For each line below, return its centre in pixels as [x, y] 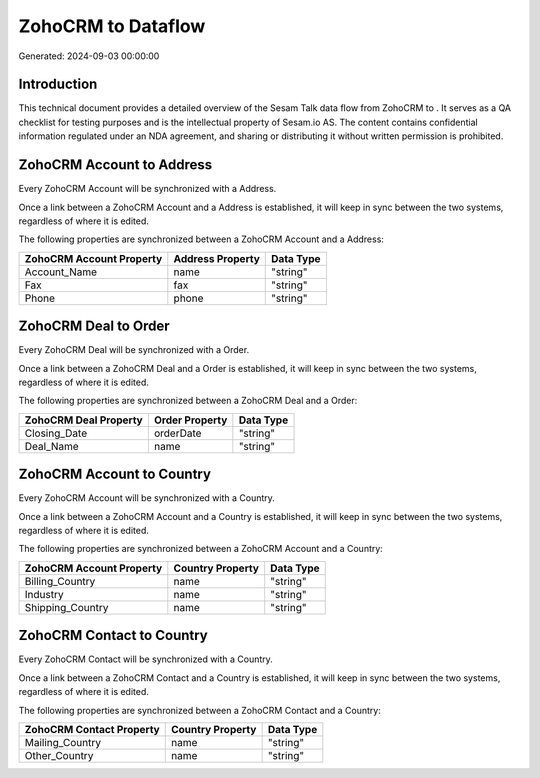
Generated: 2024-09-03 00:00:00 [89, 56]
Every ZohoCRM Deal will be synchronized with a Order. [134, 350]
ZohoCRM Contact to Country [113, 635]
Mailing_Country [63, 742]
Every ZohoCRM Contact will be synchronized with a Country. [146, 659]
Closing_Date [56, 433]
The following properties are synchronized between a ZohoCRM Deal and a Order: [188, 401]
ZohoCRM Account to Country [115, 474]
